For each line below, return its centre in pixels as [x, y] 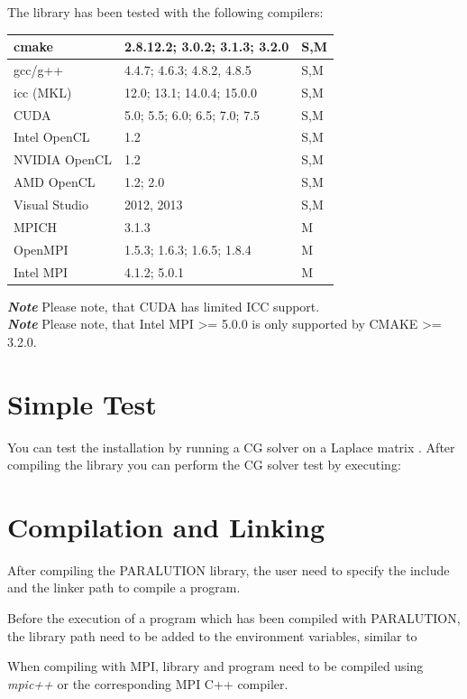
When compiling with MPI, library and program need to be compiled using [215, 666]
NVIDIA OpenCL [63, 159]
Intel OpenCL [52, 137]
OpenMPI [41, 249]
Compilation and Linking [166, 526]
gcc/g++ [39, 69]
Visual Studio [51, 204]
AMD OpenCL [55, 182]
